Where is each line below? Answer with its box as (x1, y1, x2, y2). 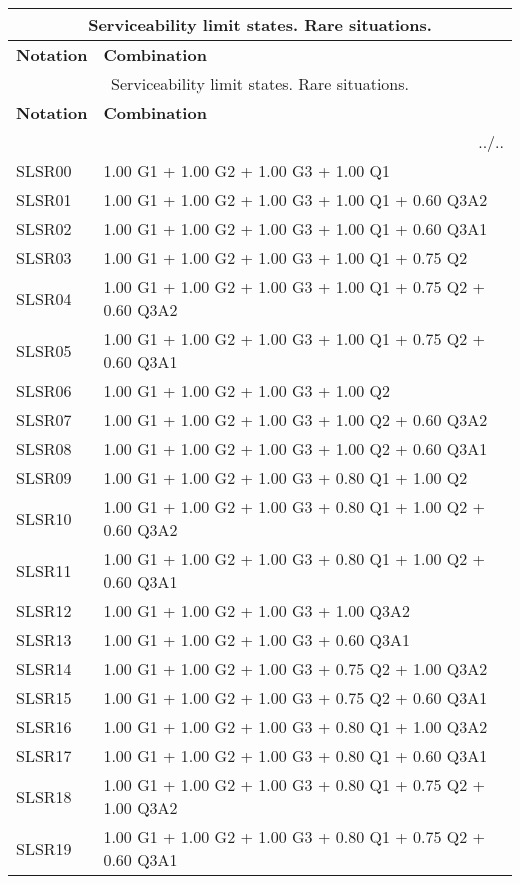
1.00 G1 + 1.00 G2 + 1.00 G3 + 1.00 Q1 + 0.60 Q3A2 (103, 188, 488, 211)
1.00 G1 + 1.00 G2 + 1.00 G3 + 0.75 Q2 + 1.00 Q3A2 (103, 657, 488, 680)
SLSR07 (16, 408, 72, 431)
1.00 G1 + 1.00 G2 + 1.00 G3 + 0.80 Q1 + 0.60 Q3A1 (103, 744, 488, 767)
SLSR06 (16, 379, 72, 402)
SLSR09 (16, 466, 72, 489)
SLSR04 (16, 286, 72, 310)
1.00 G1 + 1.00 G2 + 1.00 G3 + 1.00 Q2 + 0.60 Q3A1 (103, 437, 488, 460)
